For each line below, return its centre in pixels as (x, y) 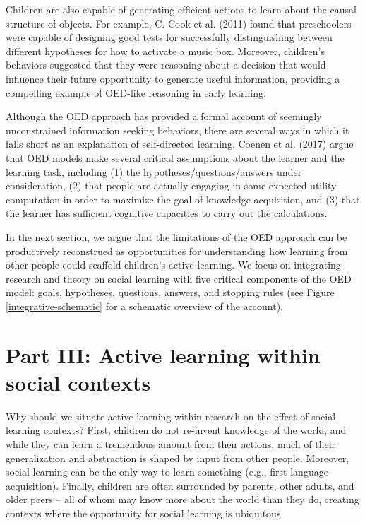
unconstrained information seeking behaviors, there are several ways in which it (178, 130)
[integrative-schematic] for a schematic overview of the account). (145, 306)
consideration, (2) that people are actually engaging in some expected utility (171, 185)
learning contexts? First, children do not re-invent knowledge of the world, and (176, 430)
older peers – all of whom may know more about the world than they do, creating (182, 499)
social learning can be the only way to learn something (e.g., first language (167, 472)
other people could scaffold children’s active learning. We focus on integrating (173, 265)
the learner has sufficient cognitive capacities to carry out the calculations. (167, 213)
